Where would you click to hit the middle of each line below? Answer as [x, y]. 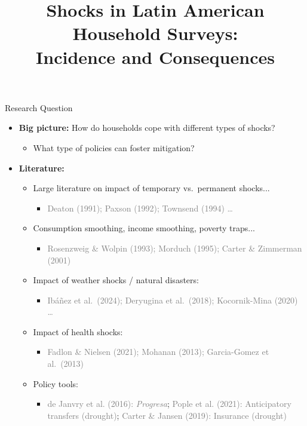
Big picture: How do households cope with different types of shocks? [147, 128]
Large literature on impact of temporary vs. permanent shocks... [151, 188]
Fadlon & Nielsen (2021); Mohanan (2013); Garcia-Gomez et [158, 352]
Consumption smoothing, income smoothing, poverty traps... [144, 228]
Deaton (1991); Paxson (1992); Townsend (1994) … [140, 208]
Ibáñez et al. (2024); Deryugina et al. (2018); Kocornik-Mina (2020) [173, 300]
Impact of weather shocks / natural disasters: [116, 280]
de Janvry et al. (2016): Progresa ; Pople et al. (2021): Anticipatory [169, 404]
